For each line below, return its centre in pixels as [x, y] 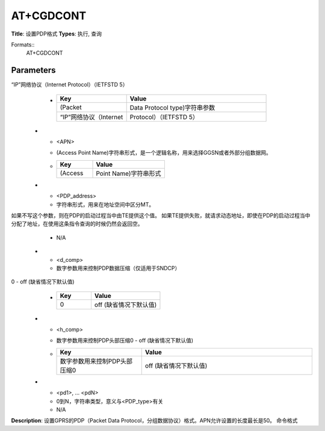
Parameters [33, 70]
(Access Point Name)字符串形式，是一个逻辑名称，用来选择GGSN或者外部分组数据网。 [164, 153]
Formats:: [23, 45]
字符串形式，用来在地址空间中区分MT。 [105, 204]
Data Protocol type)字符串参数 [172, 107]
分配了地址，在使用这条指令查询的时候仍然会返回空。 [77, 224]
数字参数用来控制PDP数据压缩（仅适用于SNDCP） [118, 268]
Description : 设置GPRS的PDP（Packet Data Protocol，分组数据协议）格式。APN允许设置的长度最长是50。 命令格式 [154, 421]
